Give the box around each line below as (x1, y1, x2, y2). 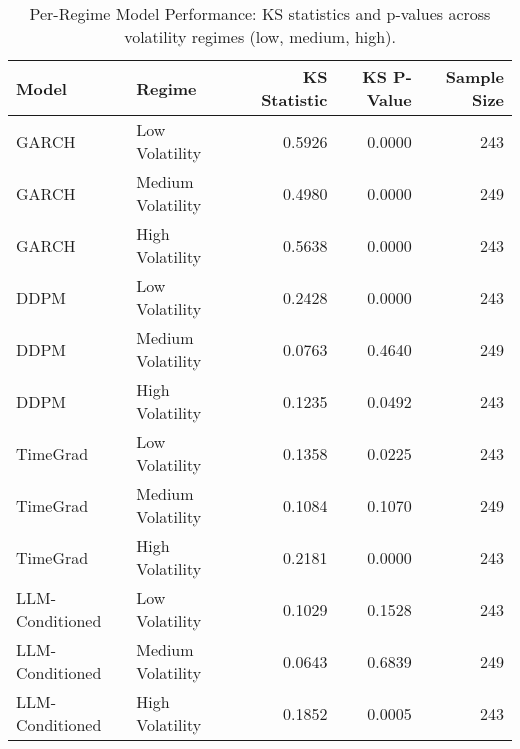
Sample (445, 65, 504, 88)
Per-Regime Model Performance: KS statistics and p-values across (29, 2, 491, 25)
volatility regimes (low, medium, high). (124, 25, 396, 48)
